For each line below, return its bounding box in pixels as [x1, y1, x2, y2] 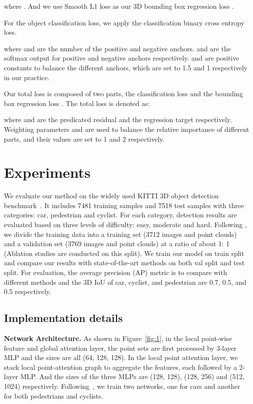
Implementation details [4, 310, 123, 325]
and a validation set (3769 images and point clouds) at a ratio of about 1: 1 [4, 238, 230, 249]
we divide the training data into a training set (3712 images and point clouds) [4, 229, 237, 239]
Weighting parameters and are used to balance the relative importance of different [4, 124, 250, 134]
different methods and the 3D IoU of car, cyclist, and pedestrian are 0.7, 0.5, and [4, 276, 247, 287]
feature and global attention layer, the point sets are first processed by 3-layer [4, 342, 236, 353]
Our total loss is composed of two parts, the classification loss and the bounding [4, 88, 243, 99]
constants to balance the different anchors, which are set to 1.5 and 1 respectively [4, 62, 248, 72]
